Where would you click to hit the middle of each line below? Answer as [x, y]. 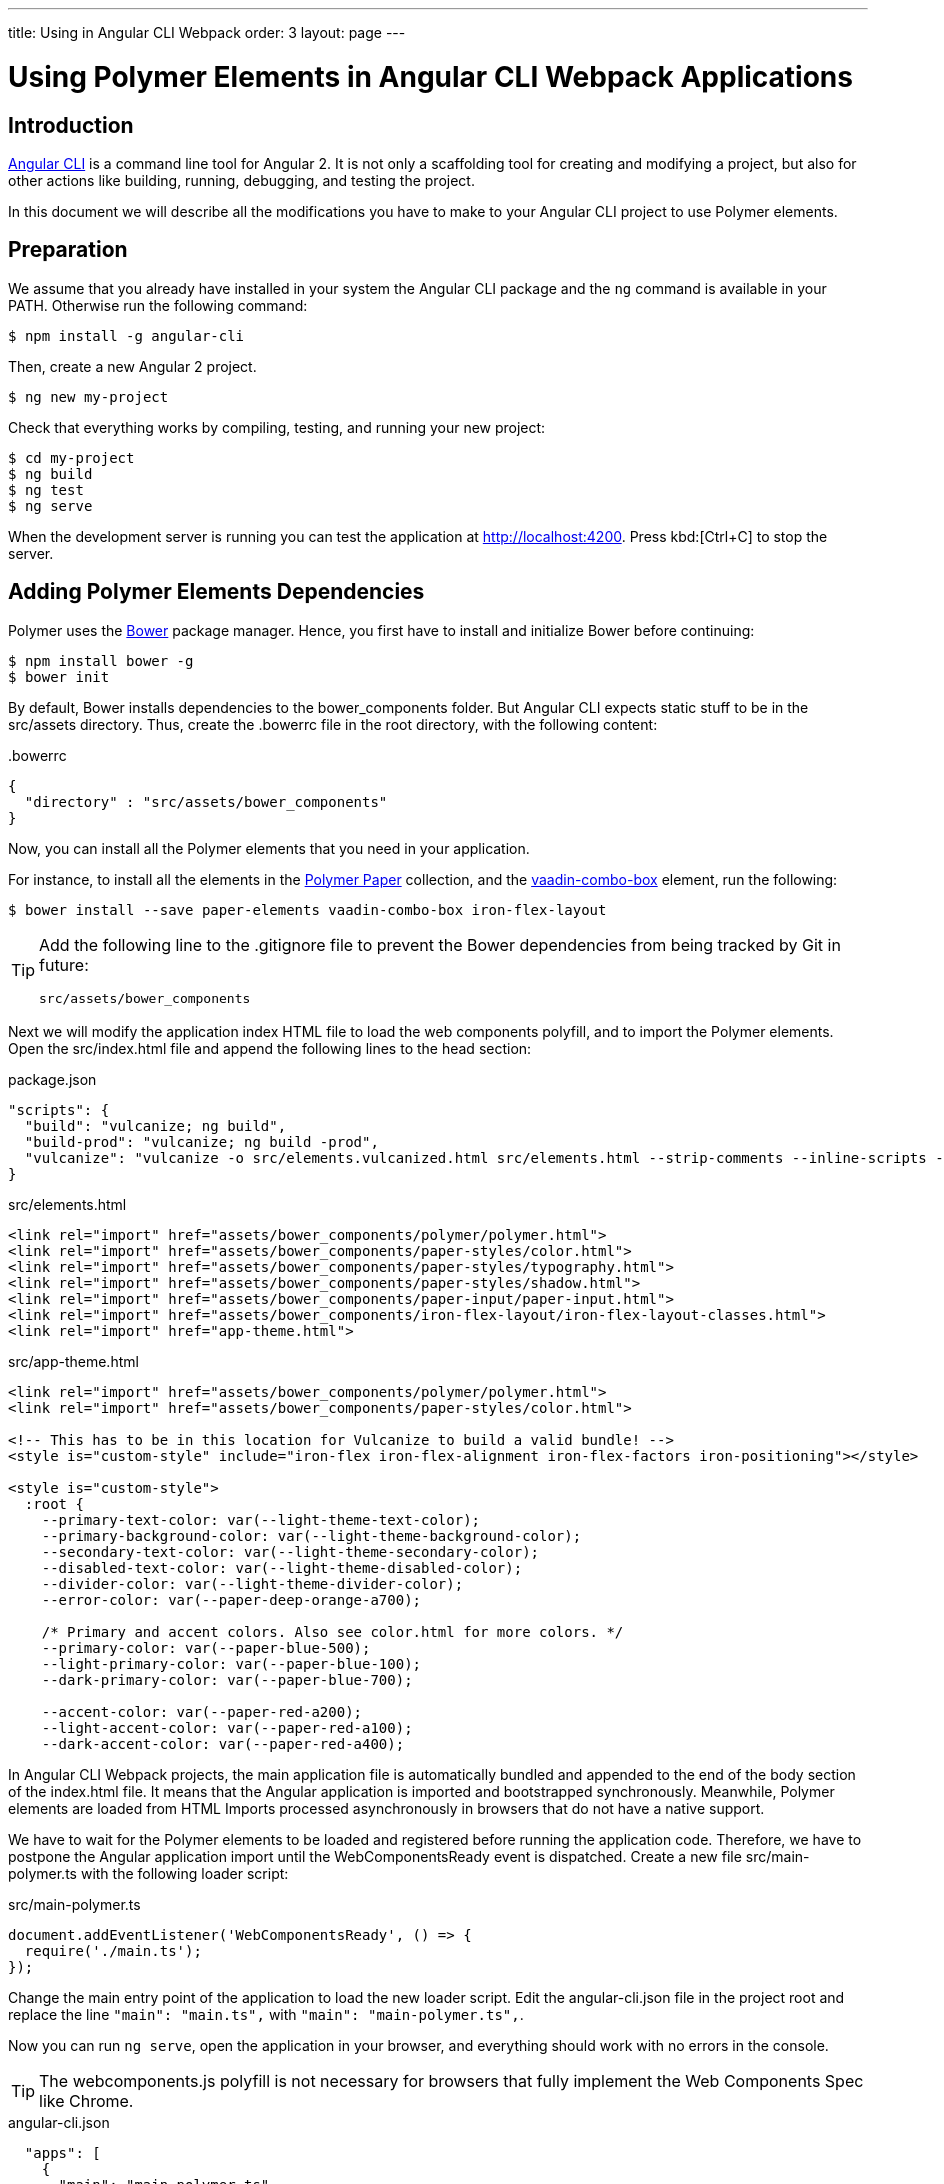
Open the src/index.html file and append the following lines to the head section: [270, 1048]
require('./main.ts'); [113, 1950]
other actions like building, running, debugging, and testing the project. [241, 180]
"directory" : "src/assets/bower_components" [206, 801]
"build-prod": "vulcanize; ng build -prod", [201, 1141]
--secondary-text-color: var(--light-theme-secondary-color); [290, 1551]
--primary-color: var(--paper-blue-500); [206, 1647]
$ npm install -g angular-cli [126, 335]
